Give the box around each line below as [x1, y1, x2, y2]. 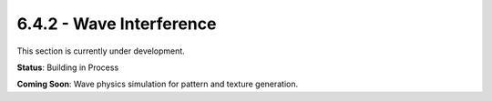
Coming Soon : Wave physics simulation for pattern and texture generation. [16, 78, 299, 90]
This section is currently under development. [16, 45, 186, 56]
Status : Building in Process [16, 62, 119, 73]
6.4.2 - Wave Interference [16, 14, 217, 34]
